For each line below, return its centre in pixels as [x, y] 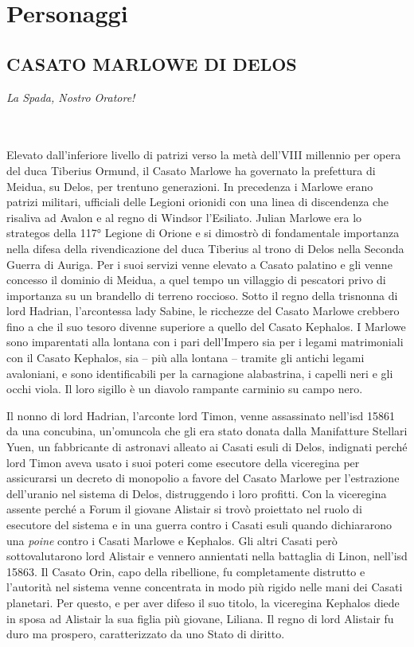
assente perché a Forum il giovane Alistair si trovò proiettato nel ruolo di [184, 509]
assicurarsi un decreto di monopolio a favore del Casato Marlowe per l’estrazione [203, 478]
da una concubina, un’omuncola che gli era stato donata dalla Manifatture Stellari [207, 431]
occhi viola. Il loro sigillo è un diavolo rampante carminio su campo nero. [185, 389]
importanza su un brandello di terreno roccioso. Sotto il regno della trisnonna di [202, 295]
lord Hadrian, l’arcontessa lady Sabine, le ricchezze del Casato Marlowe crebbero [203, 311]
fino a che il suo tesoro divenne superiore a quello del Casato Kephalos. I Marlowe [206, 326]
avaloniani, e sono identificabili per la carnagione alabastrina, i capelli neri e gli [200, 373]
